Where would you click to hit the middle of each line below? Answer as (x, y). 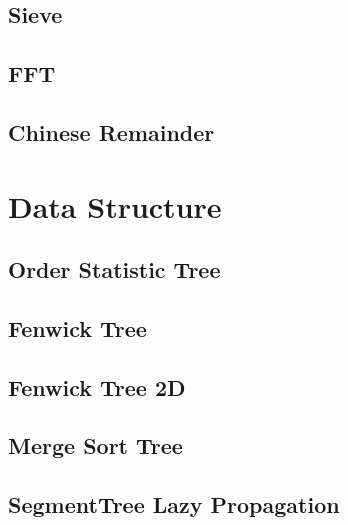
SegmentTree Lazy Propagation (174, 504)
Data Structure (115, 205)
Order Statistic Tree (114, 269)
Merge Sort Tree (95, 445)
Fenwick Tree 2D (97, 386)
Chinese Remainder (111, 131)
